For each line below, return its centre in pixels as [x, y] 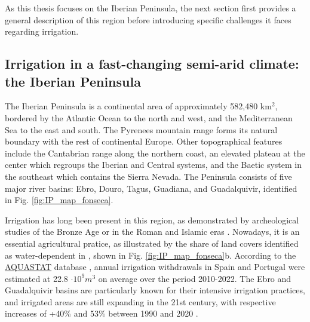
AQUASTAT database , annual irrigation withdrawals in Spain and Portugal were [155, 267]
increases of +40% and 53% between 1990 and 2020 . [102, 313]
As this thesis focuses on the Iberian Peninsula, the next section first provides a [151, 8]
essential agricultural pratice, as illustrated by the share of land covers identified [152, 243]
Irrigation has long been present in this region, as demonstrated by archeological [152, 220]
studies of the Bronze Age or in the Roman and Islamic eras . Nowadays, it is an [152, 231]
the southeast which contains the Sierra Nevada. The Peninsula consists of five [148, 176]
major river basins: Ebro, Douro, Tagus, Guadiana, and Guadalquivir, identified [151, 188]
